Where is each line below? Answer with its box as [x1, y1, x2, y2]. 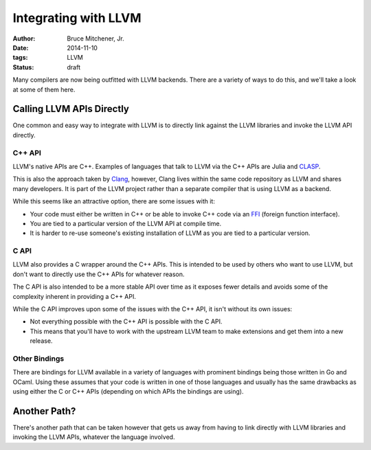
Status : [12, 63, 34, 71]
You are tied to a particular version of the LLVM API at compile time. [30, 219, 222, 227]
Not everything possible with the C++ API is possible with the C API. [30, 317, 223, 326]
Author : [12, 34, 36, 43]
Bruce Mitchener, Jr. [67, 34, 124, 43]
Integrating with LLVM [12, 10, 142, 25]
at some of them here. [12, 85, 76, 93]
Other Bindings [12, 354, 65, 363]
